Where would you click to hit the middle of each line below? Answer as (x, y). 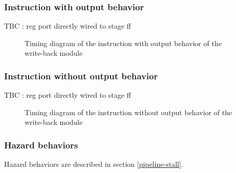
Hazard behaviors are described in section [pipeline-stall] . (94, 164)
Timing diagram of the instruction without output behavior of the (128, 112)
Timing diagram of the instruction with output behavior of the (123, 43)
